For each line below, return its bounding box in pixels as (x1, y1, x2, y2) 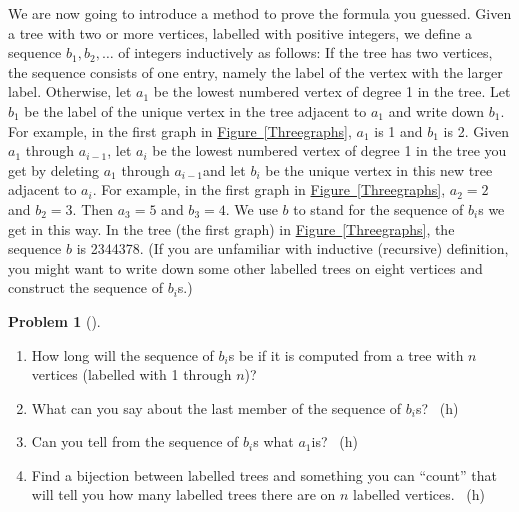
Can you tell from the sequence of (31, 431, 239, 452)
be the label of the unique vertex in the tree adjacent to (24, 100, 367, 121)
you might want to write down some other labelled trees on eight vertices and (8, 257, 483, 278)
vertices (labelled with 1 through (31, 364, 232, 385)
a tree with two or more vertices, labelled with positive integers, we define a (8, 22, 472, 43)
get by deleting (8, 159, 99, 180)
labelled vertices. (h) (353, 484, 485, 505)
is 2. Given (443, 120, 510, 141)
